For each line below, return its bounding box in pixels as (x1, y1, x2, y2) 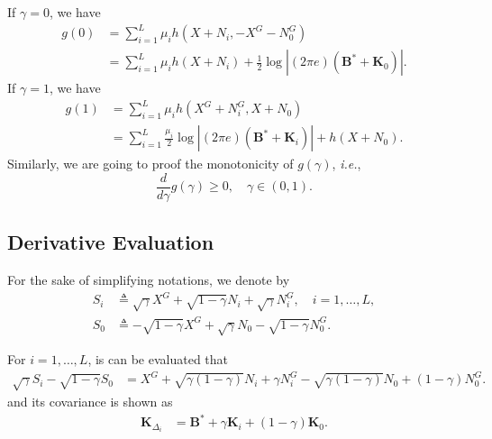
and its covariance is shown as (7, 392, 173, 411)
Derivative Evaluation (7, 228, 214, 256)
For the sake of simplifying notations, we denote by (7, 270, 290, 289)
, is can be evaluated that (87, 350, 228, 369)
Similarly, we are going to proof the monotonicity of (7, 154, 294, 173)
